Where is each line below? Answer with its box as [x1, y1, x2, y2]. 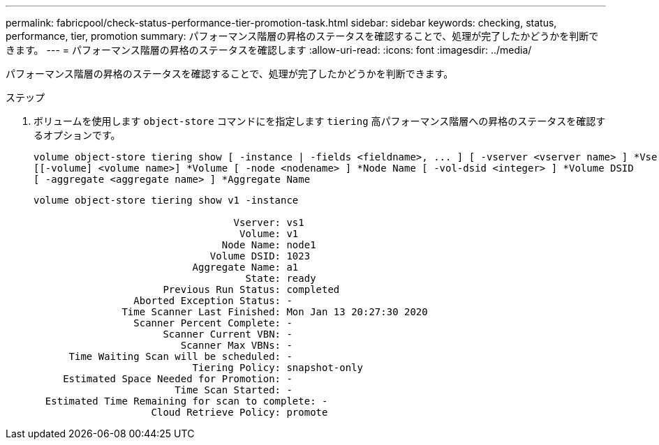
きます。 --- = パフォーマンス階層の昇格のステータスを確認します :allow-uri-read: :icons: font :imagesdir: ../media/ [6, 44, 532, 56]
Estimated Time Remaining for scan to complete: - [45, 395, 328, 407]
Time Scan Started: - [175, 384, 293, 395]
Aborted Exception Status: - [133, 295, 293, 306]
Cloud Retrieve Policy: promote [151, 407, 328, 418]
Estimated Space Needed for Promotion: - [63, 373, 293, 384]
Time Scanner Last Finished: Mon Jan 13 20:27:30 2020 [121, 306, 428, 317]
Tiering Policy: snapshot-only [192, 362, 364, 373]
